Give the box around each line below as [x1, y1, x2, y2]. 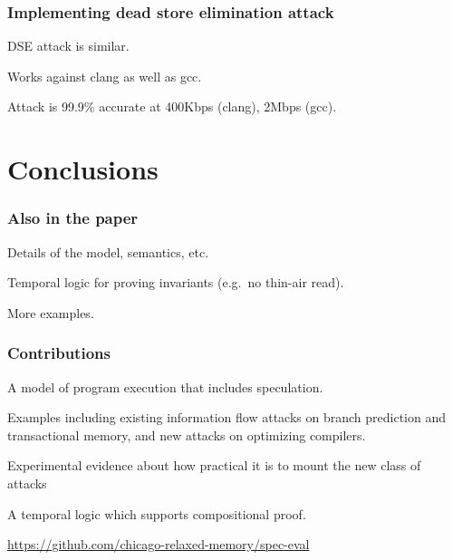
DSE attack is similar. [7, 36, 130, 55]
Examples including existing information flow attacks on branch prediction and [7, 408, 446, 427]
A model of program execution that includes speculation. [7, 377, 323, 396]
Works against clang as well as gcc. [7, 66, 202, 85]
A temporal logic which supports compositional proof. [7, 504, 306, 523]
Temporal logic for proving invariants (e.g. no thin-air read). [7, 273, 344, 292]
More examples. [7, 303, 94, 322]
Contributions [7, 342, 111, 364]
